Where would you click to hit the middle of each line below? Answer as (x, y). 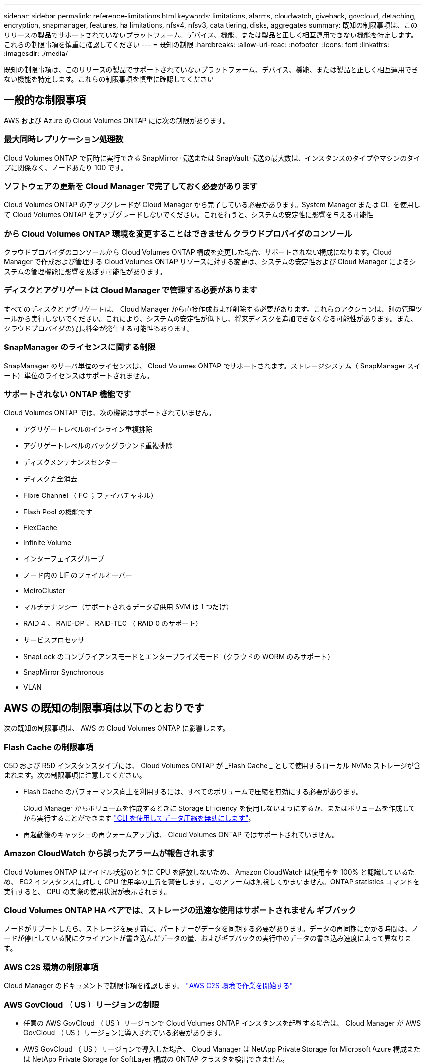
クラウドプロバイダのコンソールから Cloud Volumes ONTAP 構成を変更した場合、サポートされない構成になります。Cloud (198, 252)
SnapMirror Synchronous (64, 672)
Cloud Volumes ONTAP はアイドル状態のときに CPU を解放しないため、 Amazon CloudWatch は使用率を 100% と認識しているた (209, 872)
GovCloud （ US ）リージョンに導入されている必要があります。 (125, 1032)
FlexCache (40, 528)
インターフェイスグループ (64, 559)
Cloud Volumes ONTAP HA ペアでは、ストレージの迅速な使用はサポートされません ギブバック (180, 910)
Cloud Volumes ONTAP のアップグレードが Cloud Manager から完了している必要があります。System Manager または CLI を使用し (212, 205)
